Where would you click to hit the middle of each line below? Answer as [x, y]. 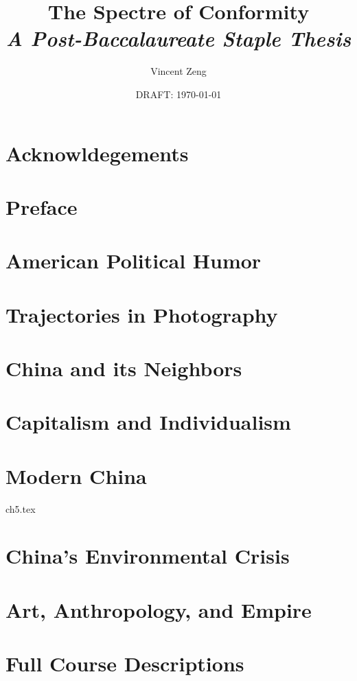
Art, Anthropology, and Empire [159, 609]
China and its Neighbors [124, 368]
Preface [42, 206]
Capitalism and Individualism [148, 422]
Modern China [76, 475]
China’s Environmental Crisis [148, 556]
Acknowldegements [97, 153]
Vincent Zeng [178, 71]
